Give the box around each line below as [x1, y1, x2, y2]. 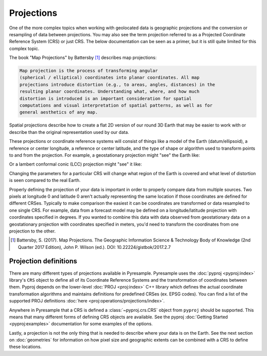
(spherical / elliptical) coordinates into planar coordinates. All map [19, 75, 200, 80]
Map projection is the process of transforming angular [19, 68, 158, 74]
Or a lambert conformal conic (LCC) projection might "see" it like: [9, 161, 142, 167]
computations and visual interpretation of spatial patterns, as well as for [19, 103, 213, 109]
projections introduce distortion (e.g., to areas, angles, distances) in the [19, 82, 215, 87]
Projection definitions [9, 257, 78, 265]
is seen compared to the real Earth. [9, 178, 81, 183]
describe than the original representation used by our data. [9, 129, 130, 135]
